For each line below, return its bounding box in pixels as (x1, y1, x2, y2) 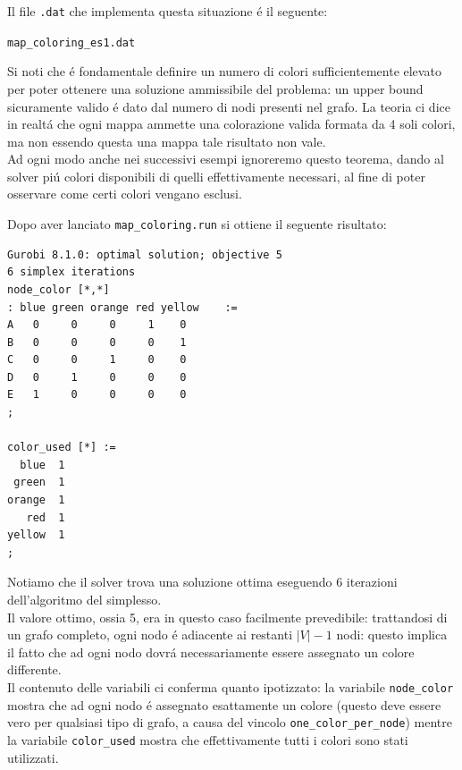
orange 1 (7, 494, 65, 507)
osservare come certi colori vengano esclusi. (7, 184, 242, 203)
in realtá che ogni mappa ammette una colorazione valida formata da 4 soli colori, (7, 114, 456, 133)
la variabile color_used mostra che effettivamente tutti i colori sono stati (7, 730, 408, 749)
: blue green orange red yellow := (7, 300, 238, 314)
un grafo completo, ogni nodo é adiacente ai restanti (7, 625, 293, 644)
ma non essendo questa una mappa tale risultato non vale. (7, 131, 326, 150)
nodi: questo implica (336, 625, 448, 644)
